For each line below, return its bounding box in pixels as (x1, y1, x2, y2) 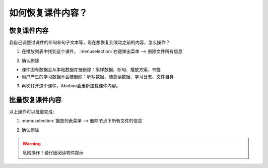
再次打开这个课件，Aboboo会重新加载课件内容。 (21, 83, 121, 89)
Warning (22, 141, 41, 147)
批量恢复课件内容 (9, 96, 62, 104)
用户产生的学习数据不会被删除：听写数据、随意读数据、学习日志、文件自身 (21, 73, 174, 79)
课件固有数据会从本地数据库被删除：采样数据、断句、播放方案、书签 (21, 67, 161, 73)
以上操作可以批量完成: (9, 109, 55, 114)
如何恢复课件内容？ (9, 7, 88, 18)
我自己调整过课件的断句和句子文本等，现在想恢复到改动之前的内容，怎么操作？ (9, 40, 170, 46)
